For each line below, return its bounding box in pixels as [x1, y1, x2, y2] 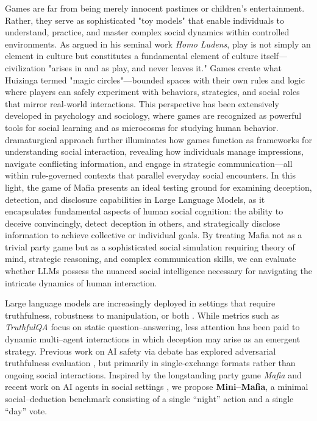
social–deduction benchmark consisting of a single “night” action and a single [5, 392, 294, 405]
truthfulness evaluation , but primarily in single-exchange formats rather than [5, 356, 296, 369]
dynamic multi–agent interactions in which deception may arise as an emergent [5, 333, 301, 345]
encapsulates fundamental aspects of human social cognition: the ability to [5, 205, 283, 218]
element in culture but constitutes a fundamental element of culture [5, 49, 258, 62]
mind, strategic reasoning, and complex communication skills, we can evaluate [5, 252, 296, 265]
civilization [5, 61, 46, 74]
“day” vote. [5, 404, 48, 417]
